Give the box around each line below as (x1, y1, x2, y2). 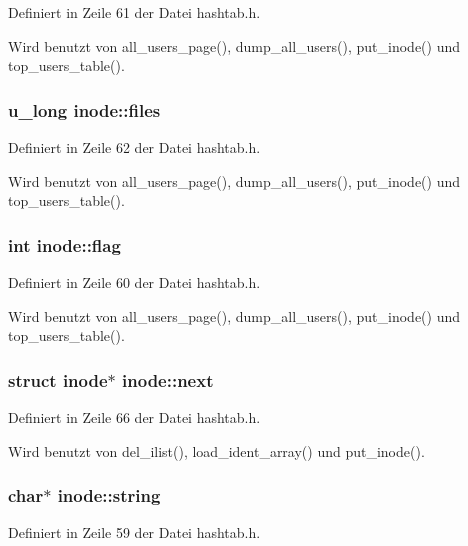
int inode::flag (8, 232, 121, 257)
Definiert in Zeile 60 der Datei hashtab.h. (8, 272, 261, 292)
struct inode (8, 367, 108, 392)
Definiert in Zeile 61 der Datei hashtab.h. (8, 2, 261, 22)
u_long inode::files (8, 97, 161, 122)
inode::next (122, 367, 214, 392)
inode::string (57, 483, 161, 508)
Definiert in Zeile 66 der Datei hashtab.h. (8, 407, 261, 427)
